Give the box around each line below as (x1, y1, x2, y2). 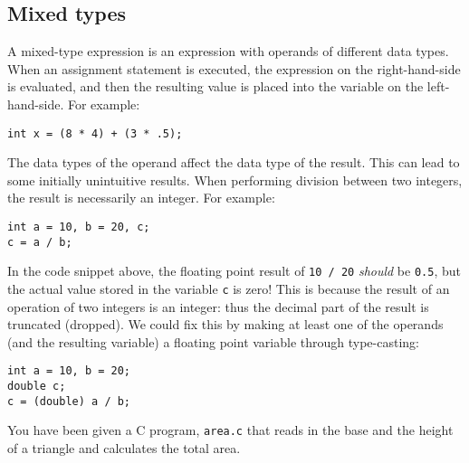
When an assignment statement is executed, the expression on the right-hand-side (7, 59, 461, 78)
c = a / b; (7, 235, 72, 249)
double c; (7, 380, 66, 393)
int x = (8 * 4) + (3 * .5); (7, 127, 183, 140)
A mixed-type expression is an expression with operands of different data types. (7, 42, 449, 61)
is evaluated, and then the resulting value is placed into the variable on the (7, 77, 424, 96)
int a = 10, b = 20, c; (7, 221, 150, 234)
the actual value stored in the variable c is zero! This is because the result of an (7, 279, 450, 298)
